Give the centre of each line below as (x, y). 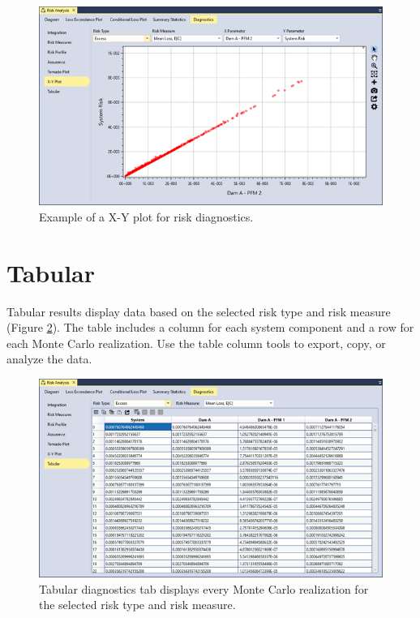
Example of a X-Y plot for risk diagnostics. (146, 216)
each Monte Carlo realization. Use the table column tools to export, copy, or (196, 343)
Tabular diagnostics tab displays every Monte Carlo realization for (204, 588)
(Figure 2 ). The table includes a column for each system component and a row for (210, 327)
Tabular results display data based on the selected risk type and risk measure (199, 311)
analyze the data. (49, 359)
